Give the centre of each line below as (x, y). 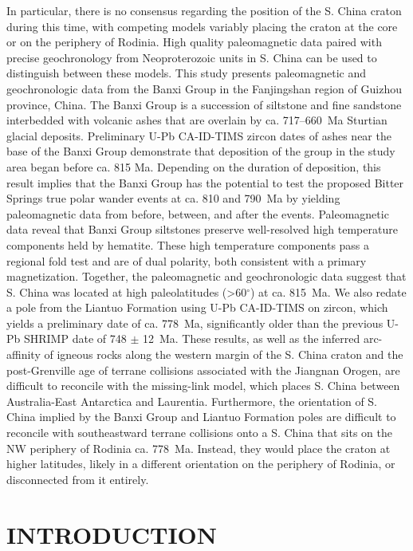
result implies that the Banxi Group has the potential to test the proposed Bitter (205, 182)
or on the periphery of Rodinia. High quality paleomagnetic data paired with (194, 42)
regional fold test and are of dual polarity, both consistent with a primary (187, 260)
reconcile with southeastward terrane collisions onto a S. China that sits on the (199, 433)
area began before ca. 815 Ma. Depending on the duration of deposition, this (194, 166)
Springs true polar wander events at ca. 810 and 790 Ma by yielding (173, 198)
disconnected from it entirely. (78, 479)
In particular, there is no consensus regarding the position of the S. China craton (204, 10)
